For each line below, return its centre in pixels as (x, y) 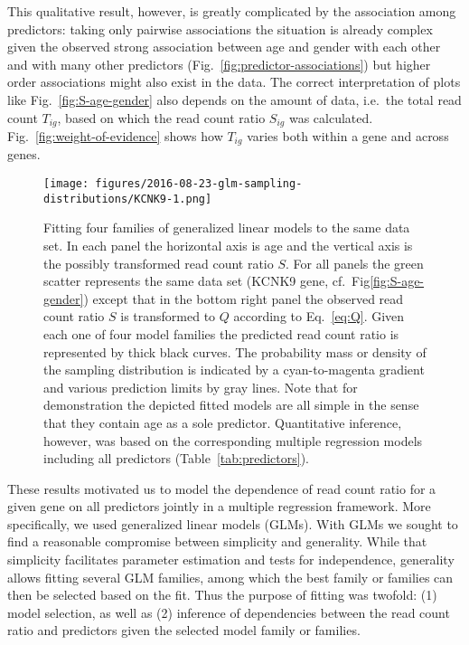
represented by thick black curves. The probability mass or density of (235, 351)
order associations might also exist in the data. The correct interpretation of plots (234, 82)
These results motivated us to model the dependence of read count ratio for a (222, 488)
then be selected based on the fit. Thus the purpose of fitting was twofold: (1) (222, 595)
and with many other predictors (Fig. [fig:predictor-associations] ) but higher (219, 64)
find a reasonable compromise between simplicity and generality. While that (217, 541)
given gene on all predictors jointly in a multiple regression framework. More (219, 506)
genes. (24, 154)
